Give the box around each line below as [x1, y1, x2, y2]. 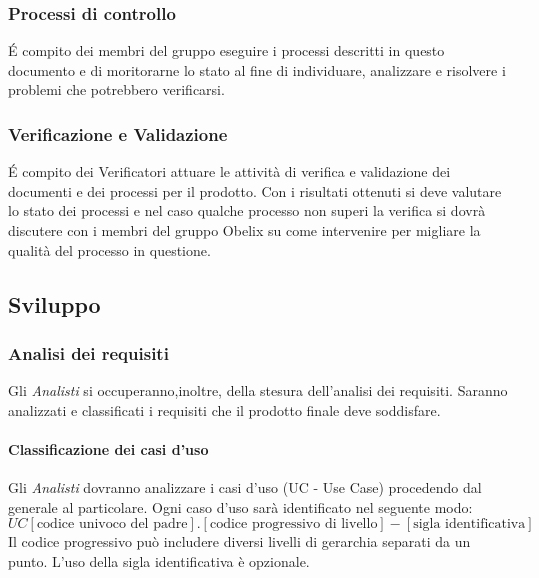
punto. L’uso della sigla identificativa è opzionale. [8, 550, 310, 571]
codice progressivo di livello [209, 517, 378, 532]
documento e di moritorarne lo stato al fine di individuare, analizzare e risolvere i [8, 59, 506, 80]
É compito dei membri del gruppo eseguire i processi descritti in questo [8, 40, 445, 61]
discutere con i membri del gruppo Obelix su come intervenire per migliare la [8, 220, 481, 240]
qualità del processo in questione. [8, 239, 211, 260]
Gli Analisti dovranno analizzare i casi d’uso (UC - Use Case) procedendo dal [8, 477, 482, 498]
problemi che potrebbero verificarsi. [8, 79, 225, 100]
